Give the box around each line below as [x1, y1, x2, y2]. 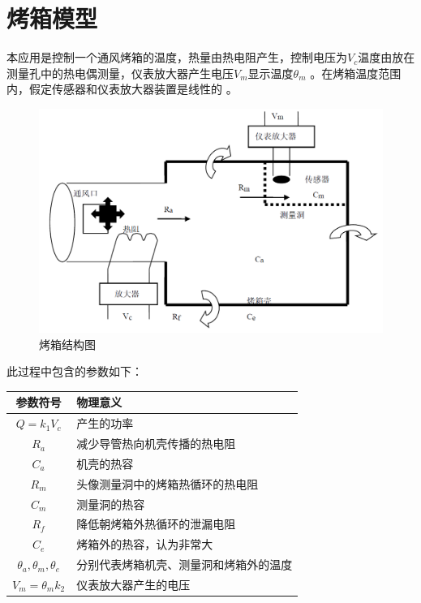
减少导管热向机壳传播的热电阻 [76, 435, 236, 452]
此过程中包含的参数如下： [6, 363, 143, 380]
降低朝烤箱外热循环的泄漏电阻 [76, 515, 236, 532]
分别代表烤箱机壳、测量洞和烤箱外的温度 [76, 556, 293, 573]
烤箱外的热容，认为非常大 [76, 536, 213, 553]
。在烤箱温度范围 [310, 64, 402, 81]
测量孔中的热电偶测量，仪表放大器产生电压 [6, 64, 234, 81]
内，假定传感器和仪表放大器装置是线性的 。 [6, 80, 238, 97]
